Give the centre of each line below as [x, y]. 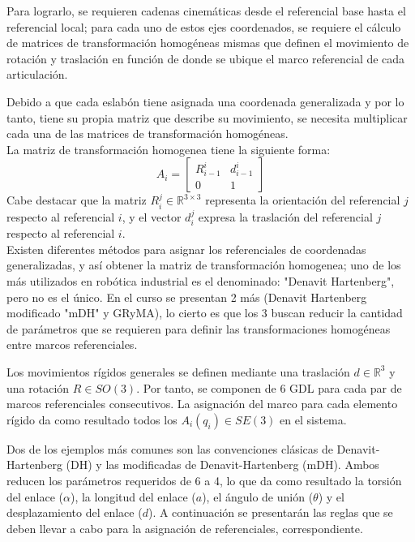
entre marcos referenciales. [72, 344]
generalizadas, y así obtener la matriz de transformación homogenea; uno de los [204, 265]
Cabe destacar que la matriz [77, 200]
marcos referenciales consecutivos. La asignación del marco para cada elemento [202, 404]
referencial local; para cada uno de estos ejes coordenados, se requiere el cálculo [204, 26]
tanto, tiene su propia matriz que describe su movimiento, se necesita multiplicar [207, 117]
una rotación [38, 387]
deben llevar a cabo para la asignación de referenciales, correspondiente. [185, 528]
